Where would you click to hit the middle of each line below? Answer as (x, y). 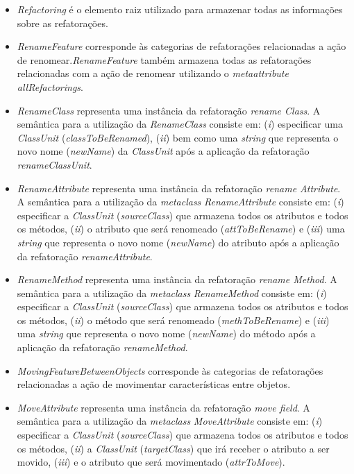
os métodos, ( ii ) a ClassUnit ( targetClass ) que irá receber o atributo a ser (173, 448)
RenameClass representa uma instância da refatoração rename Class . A (169, 110)
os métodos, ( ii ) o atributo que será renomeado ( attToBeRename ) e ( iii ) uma (181, 229)
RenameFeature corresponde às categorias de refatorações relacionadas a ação (182, 46)
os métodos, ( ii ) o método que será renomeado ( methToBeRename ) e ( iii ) (173, 320)
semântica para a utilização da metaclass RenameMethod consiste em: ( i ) (172, 293)
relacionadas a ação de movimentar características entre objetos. (154, 384)
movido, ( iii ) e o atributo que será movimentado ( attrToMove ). (151, 462)
